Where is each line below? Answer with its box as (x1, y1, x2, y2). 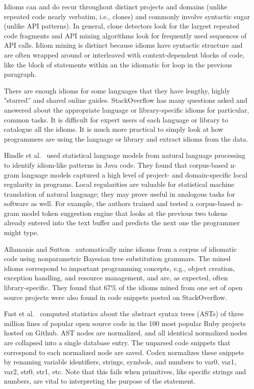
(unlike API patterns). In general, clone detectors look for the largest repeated (4, 21, 240, 31)
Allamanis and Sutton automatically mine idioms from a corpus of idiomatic (4, 243, 237, 254)
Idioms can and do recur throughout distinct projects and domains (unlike (4, 1, 228, 11)
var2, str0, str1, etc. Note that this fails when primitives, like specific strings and (4, 366, 246, 376)
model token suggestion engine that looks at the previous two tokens (21, 208, 228, 218)
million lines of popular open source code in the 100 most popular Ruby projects (4, 318, 246, 328)
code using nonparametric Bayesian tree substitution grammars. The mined (4, 253, 231, 264)
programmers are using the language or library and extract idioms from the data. (4, 133, 248, 144)
